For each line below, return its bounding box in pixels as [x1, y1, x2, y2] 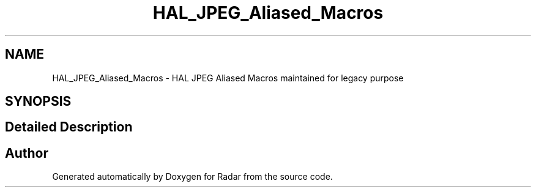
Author [5, 145, 48, 161]
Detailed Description [5, 119, 133, 135]
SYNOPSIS [5, 94, 72, 109]
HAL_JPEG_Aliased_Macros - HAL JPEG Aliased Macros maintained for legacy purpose [52, 72, 404, 83]
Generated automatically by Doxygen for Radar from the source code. [52, 171, 333, 182]
